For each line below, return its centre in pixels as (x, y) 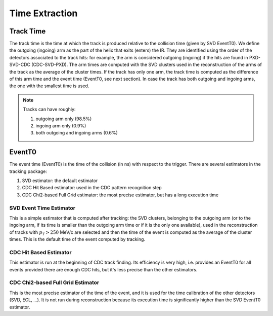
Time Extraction (43, 13)
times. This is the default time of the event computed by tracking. (77, 239)
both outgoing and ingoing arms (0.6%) (77, 133)
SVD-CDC (20, 65)
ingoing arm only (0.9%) (61, 126)
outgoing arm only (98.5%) (64, 119)
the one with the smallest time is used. (49, 86)
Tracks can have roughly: (49, 110)
